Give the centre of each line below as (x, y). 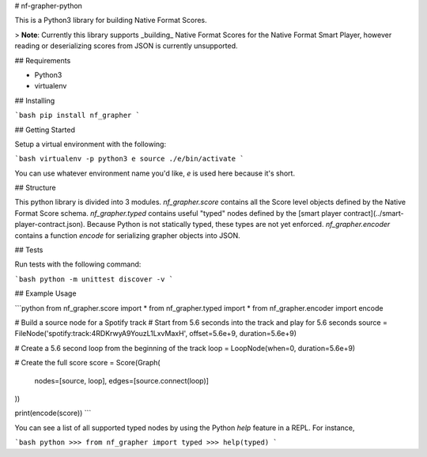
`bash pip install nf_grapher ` (77, 115)
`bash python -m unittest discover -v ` (94, 279)
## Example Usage (45, 293)
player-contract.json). (50, 225)
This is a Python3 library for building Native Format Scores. (111, 21)
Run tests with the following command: (78, 264)
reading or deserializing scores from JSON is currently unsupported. (126, 46)
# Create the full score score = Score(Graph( (88, 363)
